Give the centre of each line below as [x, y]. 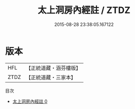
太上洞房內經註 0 [30, 101]
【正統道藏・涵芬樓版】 [53, 68]
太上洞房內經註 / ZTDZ [84, 10]
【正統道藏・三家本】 [51, 77]
